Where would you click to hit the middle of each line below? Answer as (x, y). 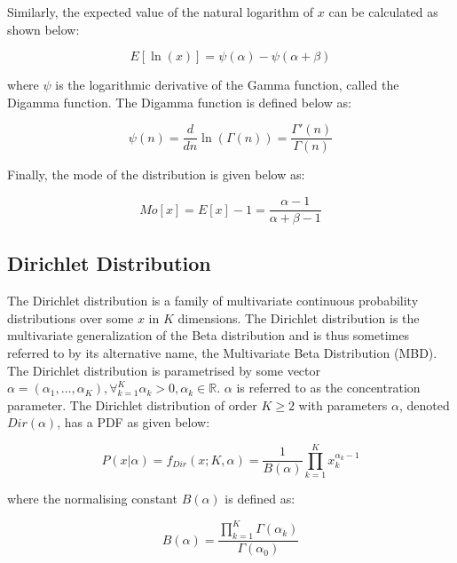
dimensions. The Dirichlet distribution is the (299, 317)
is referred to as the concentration (328, 388)
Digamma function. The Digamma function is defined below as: (179, 102)
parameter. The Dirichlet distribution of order (132, 404)
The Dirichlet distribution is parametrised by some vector (164, 370)
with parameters (343, 404)
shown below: (43, 29)
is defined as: (260, 499)
